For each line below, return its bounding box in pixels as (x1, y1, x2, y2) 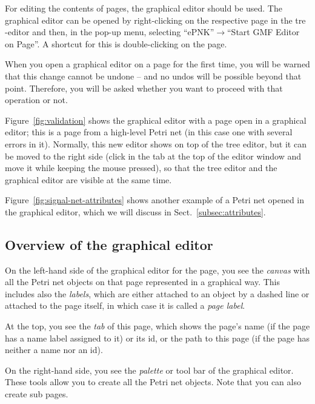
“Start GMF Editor (227, 25, 300, 38)
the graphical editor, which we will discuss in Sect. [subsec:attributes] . (5, 205, 266, 218)
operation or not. (5, 93, 68, 106)
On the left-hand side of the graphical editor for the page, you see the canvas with (5, 263, 310, 276)
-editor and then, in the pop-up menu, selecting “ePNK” (5, 25, 214, 38)
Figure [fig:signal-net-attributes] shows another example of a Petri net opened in (5, 194, 305, 206)
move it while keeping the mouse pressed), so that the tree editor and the (5, 161, 277, 174)
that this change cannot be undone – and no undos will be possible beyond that (5, 69, 302, 82)
